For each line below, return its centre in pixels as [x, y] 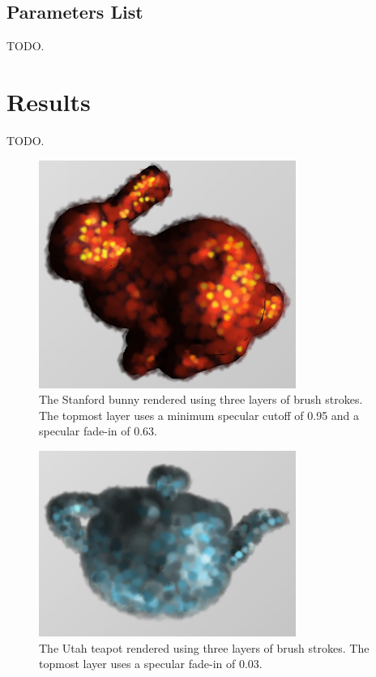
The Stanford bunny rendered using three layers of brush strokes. [201, 399]
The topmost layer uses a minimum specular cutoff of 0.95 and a [199, 415]
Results [49, 101]
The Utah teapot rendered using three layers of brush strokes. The [204, 647]
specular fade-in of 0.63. [98, 431]
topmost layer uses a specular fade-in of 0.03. [151, 664]
